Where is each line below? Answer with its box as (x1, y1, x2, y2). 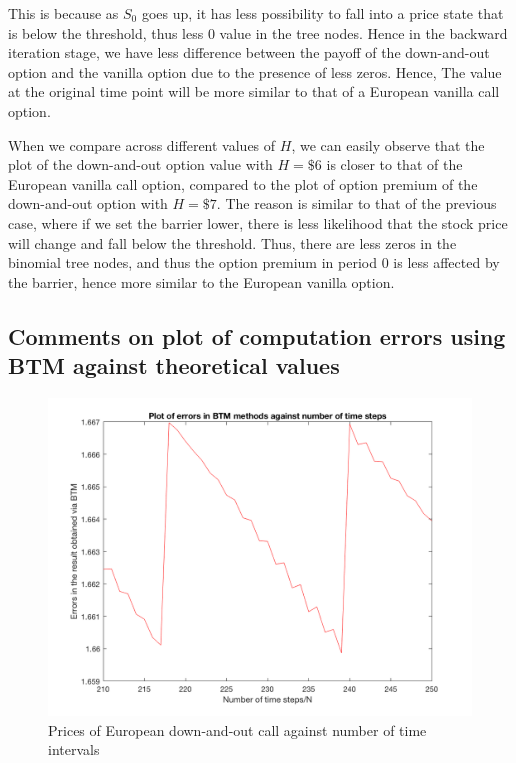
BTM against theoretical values (8, 350, 340, 381)
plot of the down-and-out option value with (8, 154, 273, 175)
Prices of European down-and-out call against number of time (48, 719, 427, 740)
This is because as (8, 3, 119, 23)
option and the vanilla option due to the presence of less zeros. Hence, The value (8, 61, 502, 82)
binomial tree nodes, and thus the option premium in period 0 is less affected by (8, 252, 500, 273)
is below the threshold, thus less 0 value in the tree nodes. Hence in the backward (8, 22, 508, 43)
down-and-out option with (8, 193, 168, 214)
